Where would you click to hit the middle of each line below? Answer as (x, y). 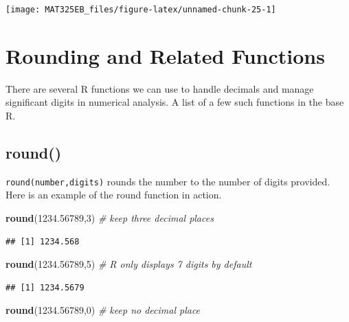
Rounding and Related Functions (165, 55)
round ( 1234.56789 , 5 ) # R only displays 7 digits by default (129, 264)
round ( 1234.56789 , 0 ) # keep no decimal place (103, 310)
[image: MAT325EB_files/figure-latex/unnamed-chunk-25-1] (141, 10)
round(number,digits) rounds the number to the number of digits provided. (168, 181)
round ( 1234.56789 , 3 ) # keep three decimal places (110, 218)
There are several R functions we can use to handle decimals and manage (160, 88)
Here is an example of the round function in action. (114, 195)
